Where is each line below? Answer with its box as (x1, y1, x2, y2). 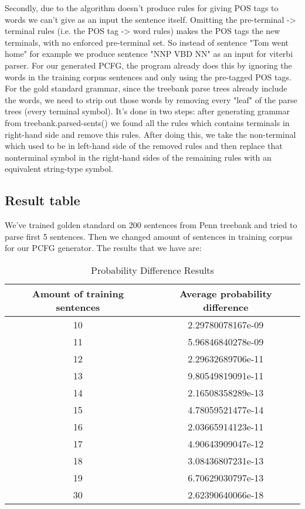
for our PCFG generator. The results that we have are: (5, 242, 202, 254)
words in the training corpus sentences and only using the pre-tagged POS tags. (5, 70, 292, 83)
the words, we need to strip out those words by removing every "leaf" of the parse (5, 93, 297, 106)
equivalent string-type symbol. (5, 162, 113, 175)
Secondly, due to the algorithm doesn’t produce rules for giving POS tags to (5, 2, 279, 13)
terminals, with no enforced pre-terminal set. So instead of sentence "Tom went (5, 36, 289, 48)
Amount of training (32, 286, 124, 300)
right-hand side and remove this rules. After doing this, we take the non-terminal (5, 128, 296, 140)
